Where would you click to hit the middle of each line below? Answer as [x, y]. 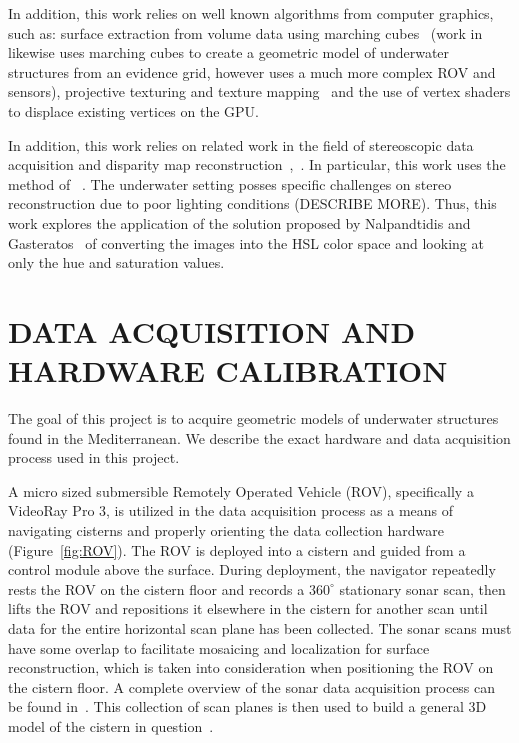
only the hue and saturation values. [116, 262]
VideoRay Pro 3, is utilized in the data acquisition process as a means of [231, 510]
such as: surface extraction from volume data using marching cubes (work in [245, 32]
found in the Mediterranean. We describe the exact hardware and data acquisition [259, 437]
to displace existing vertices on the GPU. [133, 110]
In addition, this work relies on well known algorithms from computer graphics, [251, 13]
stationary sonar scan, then [422, 588]
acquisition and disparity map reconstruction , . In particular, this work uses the [257, 164]
